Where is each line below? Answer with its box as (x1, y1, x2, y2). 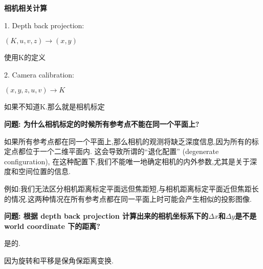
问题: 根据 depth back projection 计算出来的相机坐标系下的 (4, 210, 208, 221)
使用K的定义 (4, 52, 46, 63)
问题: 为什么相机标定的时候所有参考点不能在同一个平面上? (4, 118, 200, 129)
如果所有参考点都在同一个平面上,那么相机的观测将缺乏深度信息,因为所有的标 (4, 136, 259, 146)
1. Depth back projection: (4, 20, 84, 30)
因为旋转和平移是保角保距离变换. (4, 255, 114, 265)
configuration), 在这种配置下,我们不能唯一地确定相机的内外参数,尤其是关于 (4, 156, 250, 166)
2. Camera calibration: (4, 69, 74, 80)
